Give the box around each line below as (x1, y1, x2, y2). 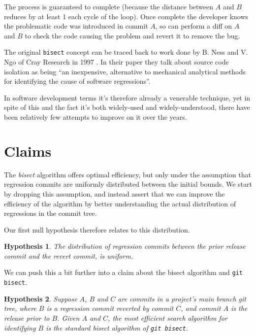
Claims (4, 140, 52, 161)
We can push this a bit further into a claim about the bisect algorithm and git (4, 267, 243, 277)
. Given (57, 312, 80, 323)
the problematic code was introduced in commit (4, 21, 148, 31)
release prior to (4, 312, 50, 323)
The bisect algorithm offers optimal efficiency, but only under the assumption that (4, 169, 251, 179)
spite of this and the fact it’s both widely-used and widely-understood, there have (4, 102, 250, 112)
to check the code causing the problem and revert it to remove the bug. (25, 30, 240, 40)
